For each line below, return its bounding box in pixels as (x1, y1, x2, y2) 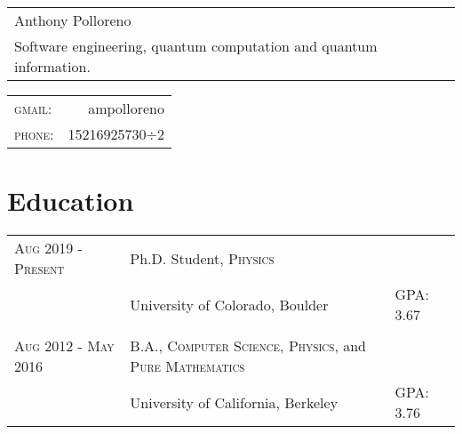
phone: (14, 124, 54, 144)
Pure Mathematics (130, 356, 245, 377)
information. (14, 56, 91, 76)
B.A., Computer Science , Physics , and (130, 335, 367, 357)
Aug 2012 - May (14, 335, 115, 357)
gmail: (14, 98, 52, 118)
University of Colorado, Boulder (130, 293, 329, 315)
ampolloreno (88, 98, 164, 118)
